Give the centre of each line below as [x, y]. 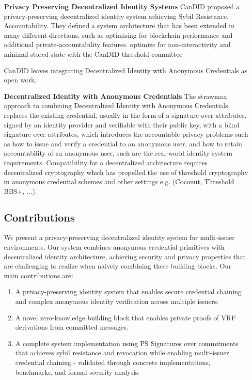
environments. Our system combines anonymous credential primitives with [114, 247]
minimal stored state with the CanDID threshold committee [93, 54]
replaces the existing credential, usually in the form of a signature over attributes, [125, 115]
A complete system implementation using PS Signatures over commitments [127, 343]
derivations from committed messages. [72, 327]
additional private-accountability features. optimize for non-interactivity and [117, 44]
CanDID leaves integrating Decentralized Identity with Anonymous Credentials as [126, 70]
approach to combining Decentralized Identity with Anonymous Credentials [116, 105]
